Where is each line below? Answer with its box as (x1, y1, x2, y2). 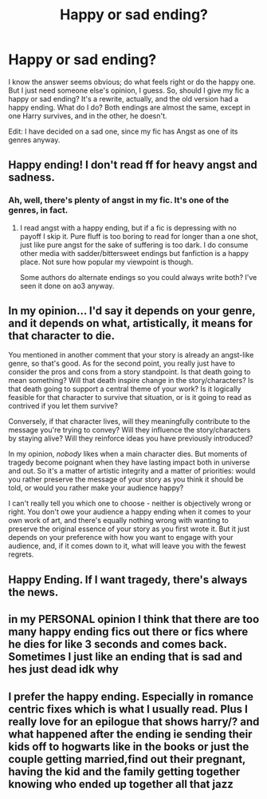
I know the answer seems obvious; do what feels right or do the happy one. (8, 77, 256, 86)
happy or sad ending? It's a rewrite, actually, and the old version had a (8, 94, 239, 103)
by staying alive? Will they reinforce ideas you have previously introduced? (8, 433, 253, 443)
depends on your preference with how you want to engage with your (8, 533, 234, 542)
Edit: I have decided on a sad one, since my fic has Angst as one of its (8, 126, 238, 136)
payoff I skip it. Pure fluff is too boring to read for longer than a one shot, (19, 231, 258, 241)
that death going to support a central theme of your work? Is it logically (8, 384, 241, 394)
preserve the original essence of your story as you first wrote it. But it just (8, 524, 250, 533)
